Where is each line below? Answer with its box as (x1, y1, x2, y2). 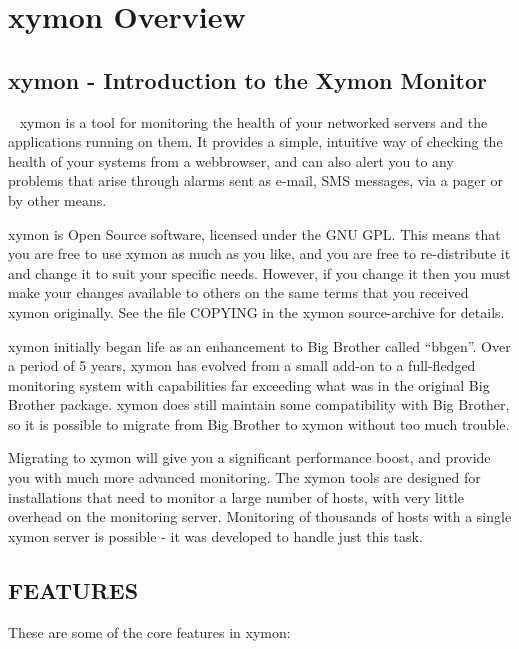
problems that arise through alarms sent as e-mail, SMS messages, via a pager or (8, 170, 504, 191)
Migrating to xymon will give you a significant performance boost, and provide (8, 447, 491, 468)
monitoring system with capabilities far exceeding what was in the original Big (8, 374, 490, 395)
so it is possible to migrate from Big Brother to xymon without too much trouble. (8, 413, 510, 434)
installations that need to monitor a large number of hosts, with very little (8, 486, 464, 507)
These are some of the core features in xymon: (8, 621, 291, 642)
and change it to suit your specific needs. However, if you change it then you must (8, 262, 511, 283)
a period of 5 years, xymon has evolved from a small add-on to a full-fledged (8, 355, 476, 376)
